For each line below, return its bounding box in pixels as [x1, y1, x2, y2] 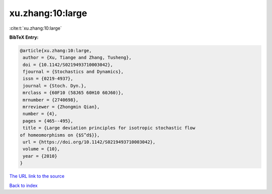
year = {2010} [23, 153, 57, 159]
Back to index [9, 182, 38, 188]
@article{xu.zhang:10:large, [20, 48, 92, 53]
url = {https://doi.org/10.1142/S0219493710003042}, [23, 139, 156, 145]
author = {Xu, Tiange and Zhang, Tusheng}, [23, 55, 132, 60]
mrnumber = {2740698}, [23, 97, 79, 103]
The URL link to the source [9, 173, 65, 179]
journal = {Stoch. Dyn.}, [23, 83, 87, 88]
